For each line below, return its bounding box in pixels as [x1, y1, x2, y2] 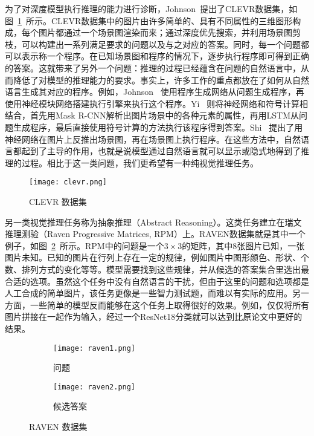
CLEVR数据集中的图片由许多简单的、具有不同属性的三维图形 [51, 14, 293, 27]
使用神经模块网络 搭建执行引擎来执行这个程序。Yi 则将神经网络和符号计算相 [5, 97, 309, 109]
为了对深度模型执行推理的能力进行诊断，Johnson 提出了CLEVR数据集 [5, 2, 281, 15]
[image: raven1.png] [53, 343, 136, 353]
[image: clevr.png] [29, 178, 107, 187]
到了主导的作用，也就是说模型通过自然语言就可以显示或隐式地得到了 [30, 145, 301, 157]
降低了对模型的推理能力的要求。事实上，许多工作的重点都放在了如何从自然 [13, 73, 309, 86]
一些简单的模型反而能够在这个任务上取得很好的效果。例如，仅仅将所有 [30, 298, 309, 311]
